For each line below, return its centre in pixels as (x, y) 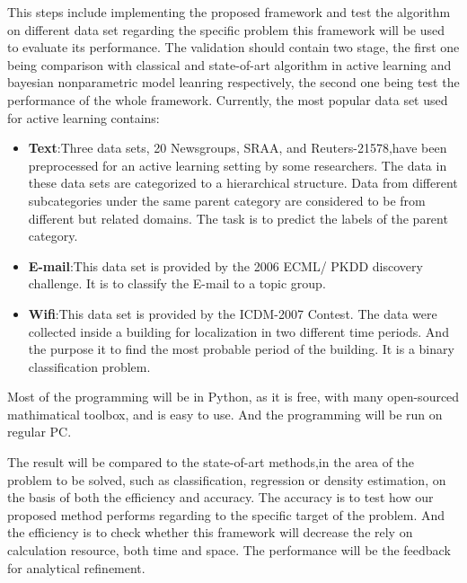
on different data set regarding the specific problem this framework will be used (226, 29)
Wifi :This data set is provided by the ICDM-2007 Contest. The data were (233, 313)
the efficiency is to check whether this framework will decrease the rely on (210, 532)
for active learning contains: (84, 117)
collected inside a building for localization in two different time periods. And (238, 331)
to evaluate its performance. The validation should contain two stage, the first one (233, 47)
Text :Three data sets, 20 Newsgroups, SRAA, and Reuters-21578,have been (238, 148)
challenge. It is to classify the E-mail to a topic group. (177, 283)
